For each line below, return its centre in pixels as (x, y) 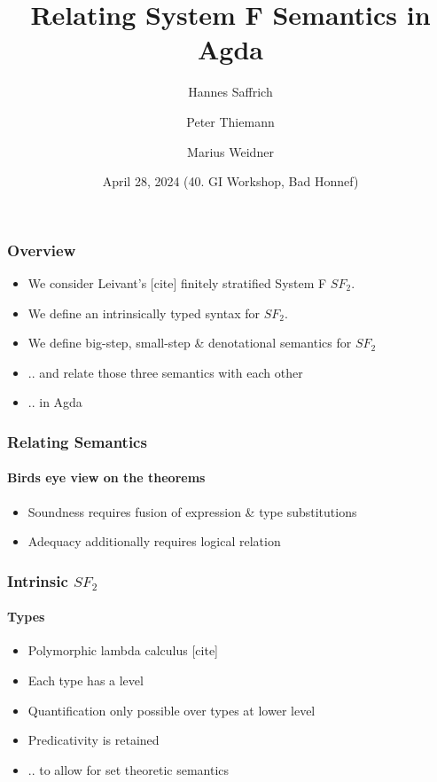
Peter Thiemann (230, 121)
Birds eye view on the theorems (106, 477)
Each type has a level (86, 680)
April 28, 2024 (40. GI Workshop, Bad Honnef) (230, 181)
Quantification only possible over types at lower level (172, 710)
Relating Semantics (77, 441)
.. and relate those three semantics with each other (165, 372)
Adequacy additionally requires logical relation (154, 541)
